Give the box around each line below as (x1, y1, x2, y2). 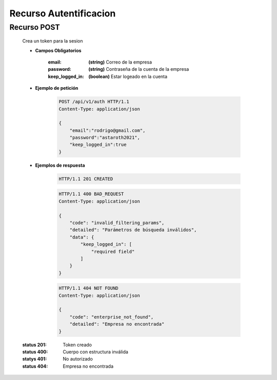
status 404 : (22, 363, 48, 369)
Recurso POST (9, 23, 60, 32)
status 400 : (22, 349, 48, 355)
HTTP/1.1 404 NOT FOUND (58, 285, 119, 291)
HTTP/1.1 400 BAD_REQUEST (58, 191, 124, 197)
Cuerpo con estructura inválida (63, 349, 128, 355)
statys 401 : (22, 356, 47, 362)
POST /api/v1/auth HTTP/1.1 (58, 99, 129, 105)
